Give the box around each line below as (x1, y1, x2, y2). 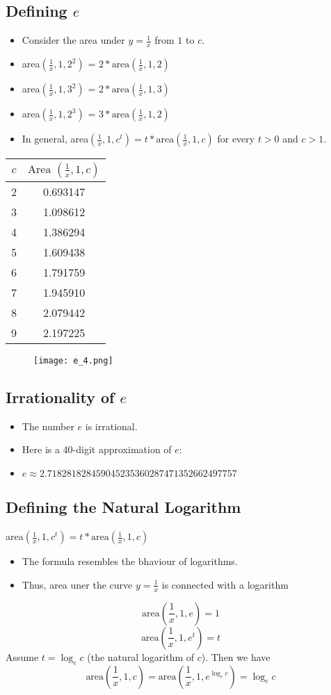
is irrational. (85, 418, 138, 433)
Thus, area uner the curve (22, 577, 133, 591)
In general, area (22, 131, 89, 146)
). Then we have (201, 649, 271, 664)
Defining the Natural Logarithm (6, 496, 241, 518)
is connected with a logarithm (161, 577, 289, 591)
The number (22, 418, 74, 433)
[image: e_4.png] (33, 356, 113, 366)
